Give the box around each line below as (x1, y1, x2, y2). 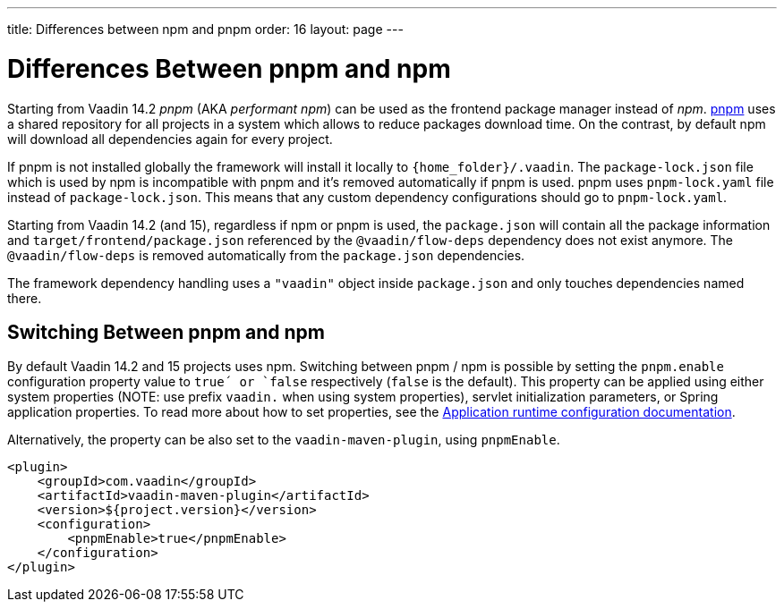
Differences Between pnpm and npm (7, 53, 451, 84)
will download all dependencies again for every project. (7, 131, 333, 147)
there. (7, 290, 42, 306)
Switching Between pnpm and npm (7, 320, 326, 343)
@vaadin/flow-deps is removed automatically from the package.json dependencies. (7, 247, 525, 263)
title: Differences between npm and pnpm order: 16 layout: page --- (7, 21, 404, 37)
